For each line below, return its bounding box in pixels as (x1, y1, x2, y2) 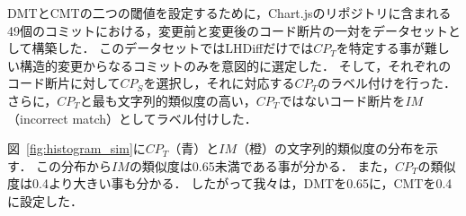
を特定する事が (336, 39, 425, 57)
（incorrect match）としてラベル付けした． (7, 108, 257, 127)
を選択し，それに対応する (143, 73, 295, 92)
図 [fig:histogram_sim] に (7, 139, 146, 158)
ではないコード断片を (279, 91, 406, 109)
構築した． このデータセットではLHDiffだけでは (31, 39, 314, 57)
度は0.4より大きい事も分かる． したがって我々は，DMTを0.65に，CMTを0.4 (7, 174, 453, 193)
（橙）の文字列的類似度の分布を (237, 139, 426, 158)
